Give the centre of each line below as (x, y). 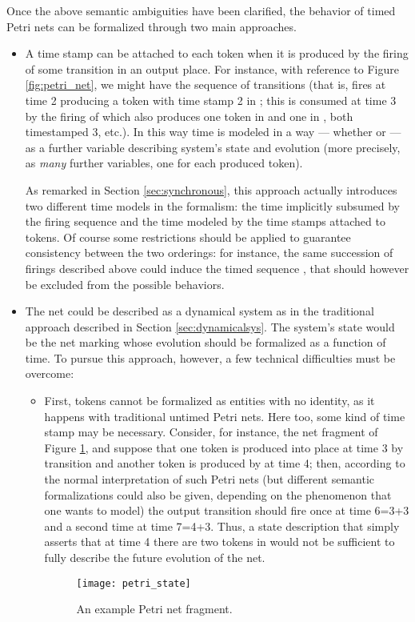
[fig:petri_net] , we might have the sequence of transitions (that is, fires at (206, 84)
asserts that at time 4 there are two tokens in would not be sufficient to (219, 542)
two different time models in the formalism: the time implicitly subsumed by (212, 205)
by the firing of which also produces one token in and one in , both (189, 116)
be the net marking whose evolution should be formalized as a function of (206, 342)
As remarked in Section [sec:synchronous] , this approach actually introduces (211, 189)
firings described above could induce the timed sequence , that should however (217, 268)
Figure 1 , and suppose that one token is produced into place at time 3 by (224, 447)
